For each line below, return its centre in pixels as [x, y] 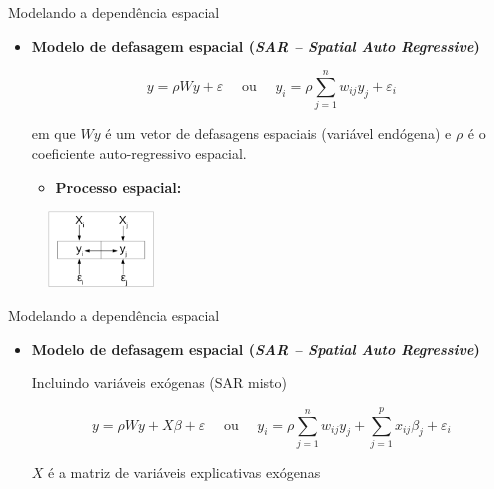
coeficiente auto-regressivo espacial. [139, 152]
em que [53, 133]
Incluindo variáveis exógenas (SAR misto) [159, 382]
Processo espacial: [118, 186]
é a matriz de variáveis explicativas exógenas [184, 471]
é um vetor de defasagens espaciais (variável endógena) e [278, 133]
